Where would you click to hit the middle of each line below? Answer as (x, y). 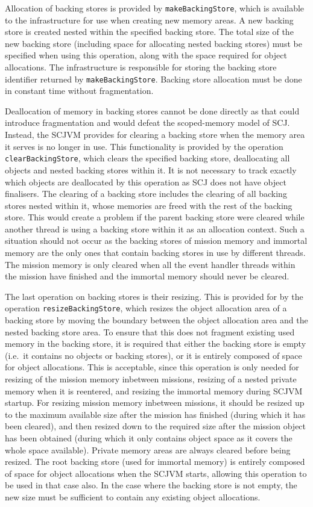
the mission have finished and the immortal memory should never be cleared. (147, 276)
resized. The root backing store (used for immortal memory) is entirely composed (155, 462)
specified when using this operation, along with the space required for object (146, 55)
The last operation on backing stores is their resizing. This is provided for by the (154, 296)
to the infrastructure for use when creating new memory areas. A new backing (149, 20)
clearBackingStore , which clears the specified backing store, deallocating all (147, 158)
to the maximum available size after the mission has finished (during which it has (155, 414)
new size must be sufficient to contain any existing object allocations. (133, 497)
